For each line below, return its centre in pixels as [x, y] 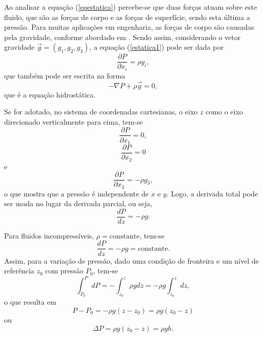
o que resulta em [30, 302]
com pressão [64, 271]
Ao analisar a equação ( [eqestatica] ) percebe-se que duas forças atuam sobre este [130, 7]
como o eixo [224, 112]
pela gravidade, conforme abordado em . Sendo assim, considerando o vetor [123, 37]
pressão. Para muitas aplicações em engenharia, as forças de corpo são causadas [129, 27]
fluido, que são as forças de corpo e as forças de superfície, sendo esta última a [127, 17]
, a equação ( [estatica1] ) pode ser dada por [156, 47]
